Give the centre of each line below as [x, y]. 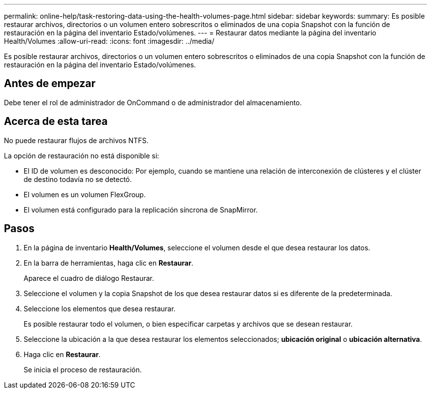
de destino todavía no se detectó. [78, 179]
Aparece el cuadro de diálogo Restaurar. [89, 278]
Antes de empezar [50, 84]
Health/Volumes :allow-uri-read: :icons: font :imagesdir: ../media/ [109, 41]
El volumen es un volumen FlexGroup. [85, 194]
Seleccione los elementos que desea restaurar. [100, 308]
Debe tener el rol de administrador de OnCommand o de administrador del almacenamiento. [153, 102]
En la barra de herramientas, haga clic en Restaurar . [108, 263]
